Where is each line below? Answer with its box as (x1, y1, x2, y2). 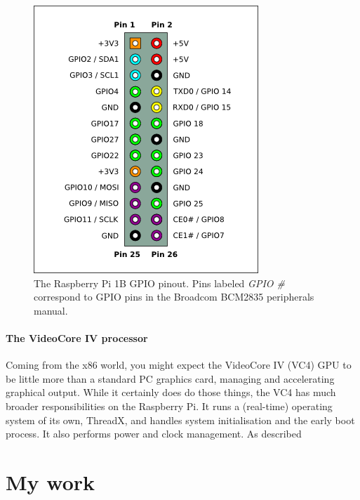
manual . (34, 303, 68, 317)
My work (6, 467, 95, 496)
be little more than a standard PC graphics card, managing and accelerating (6, 371, 335, 386)
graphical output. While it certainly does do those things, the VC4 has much (6, 385, 336, 400)
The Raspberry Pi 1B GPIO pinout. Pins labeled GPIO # (34, 275, 285, 290)
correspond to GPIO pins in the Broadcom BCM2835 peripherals (34, 289, 314, 304)
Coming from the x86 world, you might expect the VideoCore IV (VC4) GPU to (6, 357, 352, 372)
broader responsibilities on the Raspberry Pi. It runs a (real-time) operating (6, 398, 333, 413)
